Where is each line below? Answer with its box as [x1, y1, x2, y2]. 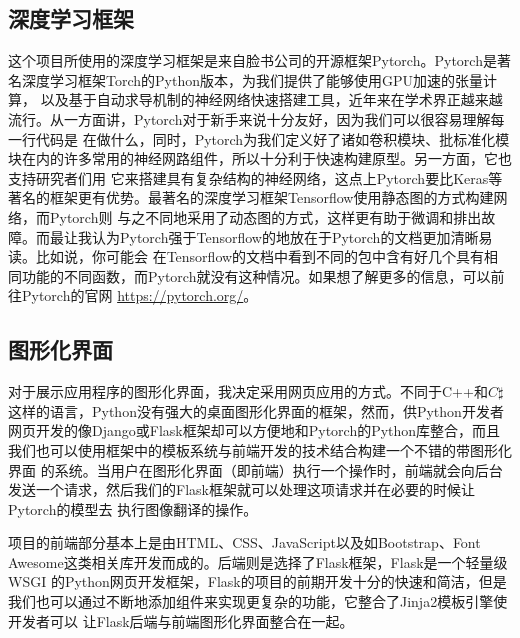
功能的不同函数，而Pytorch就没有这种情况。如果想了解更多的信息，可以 [21, 265, 491, 286]
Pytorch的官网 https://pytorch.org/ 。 [21, 285, 258, 306]
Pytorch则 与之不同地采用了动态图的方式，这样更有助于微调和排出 [49, 206, 482, 227]
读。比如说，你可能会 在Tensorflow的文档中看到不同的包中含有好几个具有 [8, 246, 485, 267]
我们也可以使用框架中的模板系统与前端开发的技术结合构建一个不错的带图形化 [8, 439, 512, 460]
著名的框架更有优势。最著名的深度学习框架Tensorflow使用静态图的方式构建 [8, 187, 494, 208]
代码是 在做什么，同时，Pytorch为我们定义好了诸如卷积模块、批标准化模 [35, 128, 510, 149]
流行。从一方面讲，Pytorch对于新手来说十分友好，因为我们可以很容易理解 [8, 108, 491, 129]
